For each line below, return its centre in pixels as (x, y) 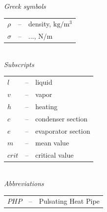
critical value (54, 155)
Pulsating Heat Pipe (69, 201)
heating (46, 106)
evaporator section (63, 130)
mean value (52, 143)
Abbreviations (24, 183)
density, (40, 24)
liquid (44, 82)
